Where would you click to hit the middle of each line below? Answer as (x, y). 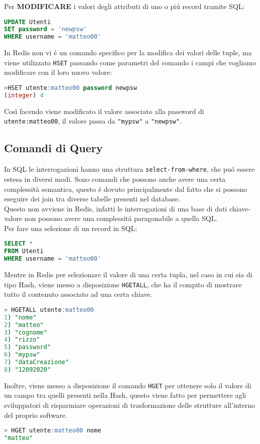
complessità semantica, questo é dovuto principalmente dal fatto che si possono (126, 189)
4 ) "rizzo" (22, 340)
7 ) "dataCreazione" (36, 362)
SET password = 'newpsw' (45, 29)
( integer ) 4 (24, 95)
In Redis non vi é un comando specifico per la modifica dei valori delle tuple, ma (128, 52)
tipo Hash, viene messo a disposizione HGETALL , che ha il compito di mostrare (123, 284)
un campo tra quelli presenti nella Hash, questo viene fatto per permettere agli (125, 395)
